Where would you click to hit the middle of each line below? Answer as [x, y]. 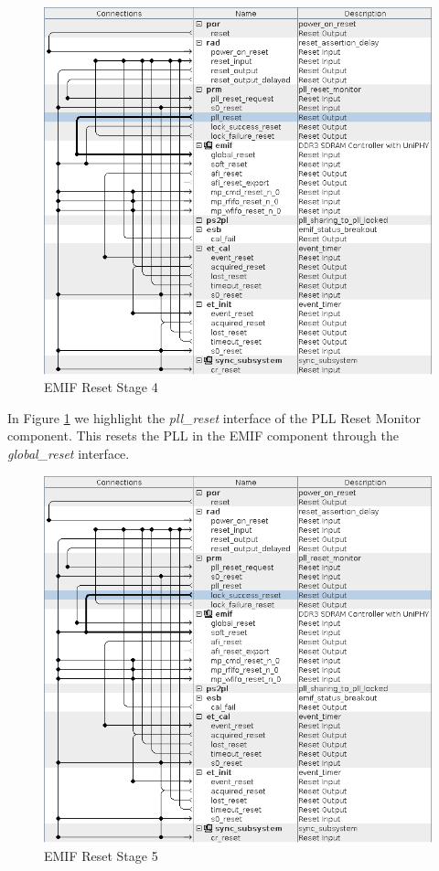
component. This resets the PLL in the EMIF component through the [203, 435]
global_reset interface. [69, 454]
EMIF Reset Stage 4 [101, 387]
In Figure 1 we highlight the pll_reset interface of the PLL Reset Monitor [214, 417]
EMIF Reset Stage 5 [101, 855]
